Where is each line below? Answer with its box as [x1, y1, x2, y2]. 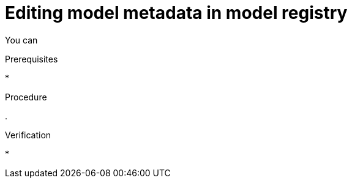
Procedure [5, 91, 47, 102]
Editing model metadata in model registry [5, 2, 348, 23]
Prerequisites [5, 53, 58, 64]
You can [5, 34, 38, 45]
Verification [5, 129, 51, 140]
